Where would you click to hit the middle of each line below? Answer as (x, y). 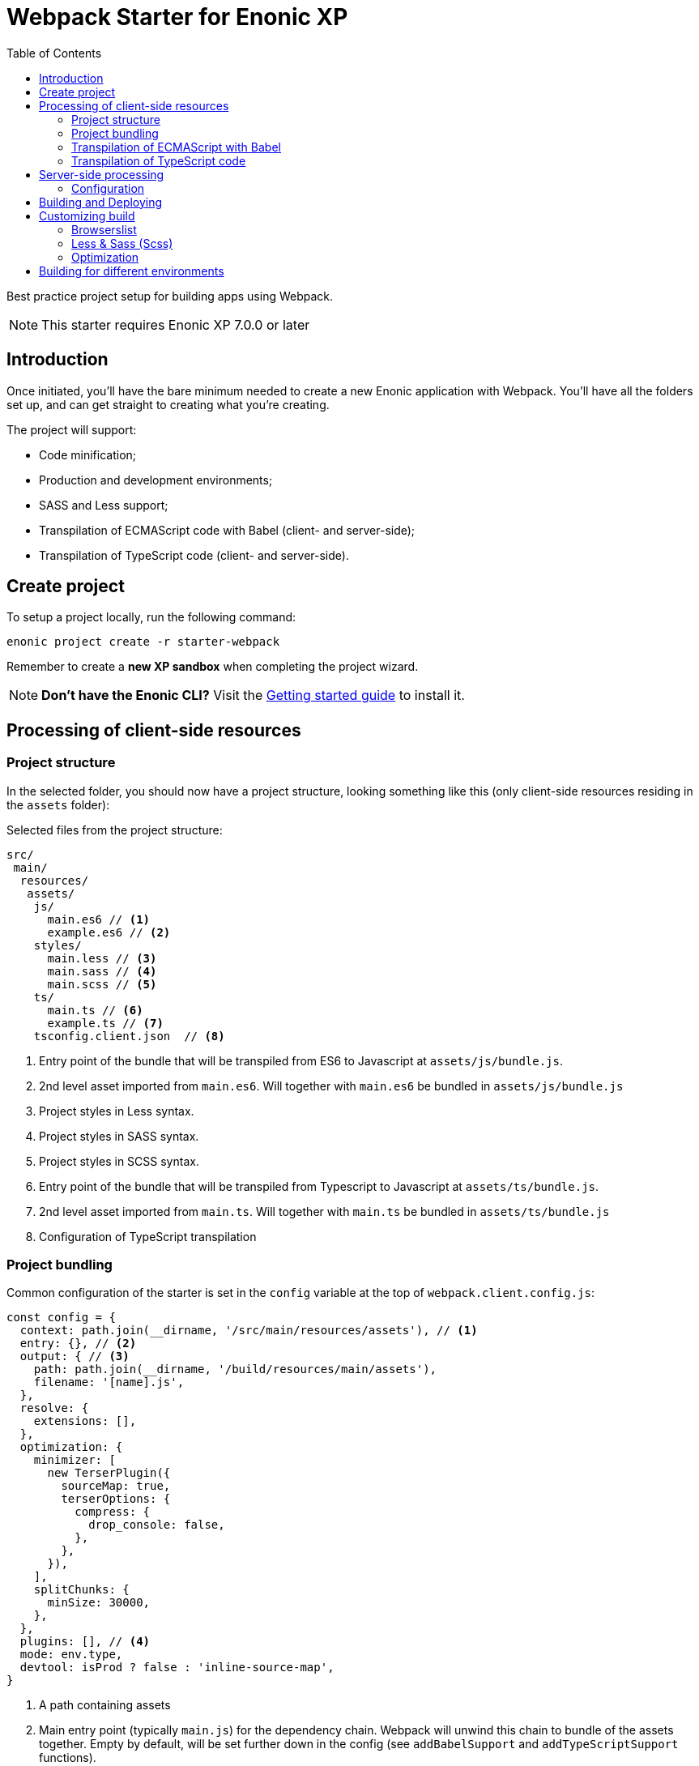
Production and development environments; (156, 480)
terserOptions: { (116, 1499)
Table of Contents (54, 53)
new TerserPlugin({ (109, 1473)
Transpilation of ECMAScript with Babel (176, 147)
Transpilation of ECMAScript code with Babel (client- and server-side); (227, 530)
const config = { (61, 1318)
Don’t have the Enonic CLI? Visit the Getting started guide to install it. (253, 695)
